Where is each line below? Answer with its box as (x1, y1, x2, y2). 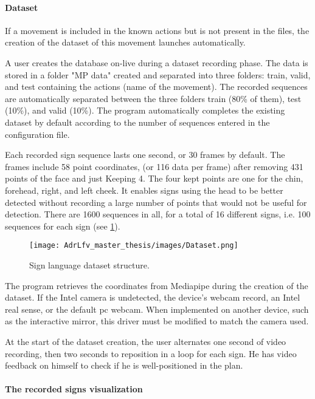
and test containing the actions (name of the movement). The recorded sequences (5, 80, 308, 93)
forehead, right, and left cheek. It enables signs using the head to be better (5, 183, 283, 196)
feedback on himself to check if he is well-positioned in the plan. (5, 359, 243, 372)
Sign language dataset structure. (29, 258, 150, 271)
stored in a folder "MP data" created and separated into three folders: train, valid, (5, 68, 311, 81)
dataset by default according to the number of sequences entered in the (5, 115, 270, 128)
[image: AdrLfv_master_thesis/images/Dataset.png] (29, 241, 238, 250)
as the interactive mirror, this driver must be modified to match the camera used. (5, 315, 309, 327)
